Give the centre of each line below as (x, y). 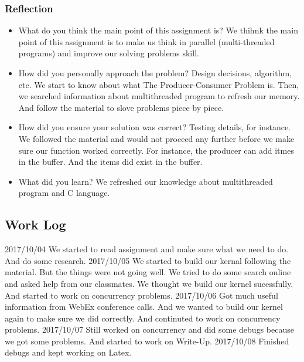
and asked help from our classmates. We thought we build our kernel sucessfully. (149, 283)
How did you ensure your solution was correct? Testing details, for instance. (154, 127)
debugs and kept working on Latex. (68, 352)
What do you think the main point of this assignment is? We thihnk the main (158, 30)
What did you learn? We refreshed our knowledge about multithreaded (146, 181)
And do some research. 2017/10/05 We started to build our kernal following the (148, 260)
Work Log (35, 224)
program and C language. (64, 193)
